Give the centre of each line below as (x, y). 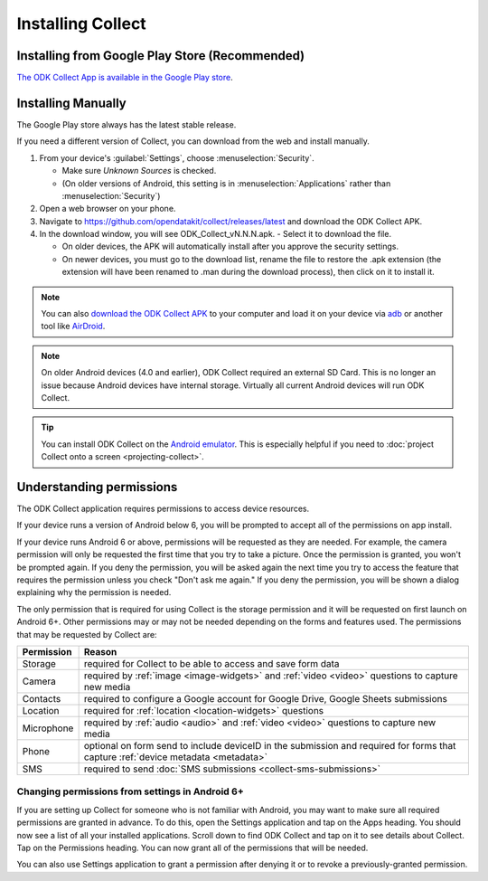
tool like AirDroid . (73, 327)
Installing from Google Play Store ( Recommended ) (161, 56)
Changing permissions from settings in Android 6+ (130, 791)
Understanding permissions (97, 487)
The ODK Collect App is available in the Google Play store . (125, 78)
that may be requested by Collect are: (87, 634)
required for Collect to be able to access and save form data (211, 663)
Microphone (48, 728)
